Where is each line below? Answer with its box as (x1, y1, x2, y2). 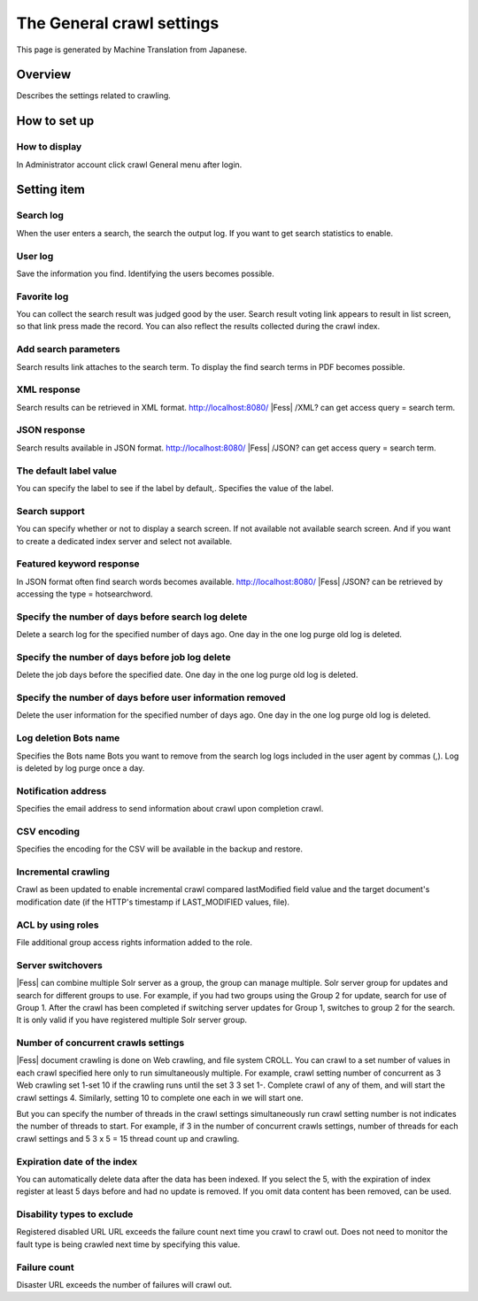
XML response (16, 383, 81, 396)
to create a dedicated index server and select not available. (16, 535, 233, 546)
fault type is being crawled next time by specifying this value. (16, 1239, 241, 1250)
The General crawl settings (16, 13, 220, 33)
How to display (16, 141, 82, 153)
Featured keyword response (16, 558, 141, 570)
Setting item (16, 182, 86, 197)
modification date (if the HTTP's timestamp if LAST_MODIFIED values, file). (16, 897, 290, 907)
